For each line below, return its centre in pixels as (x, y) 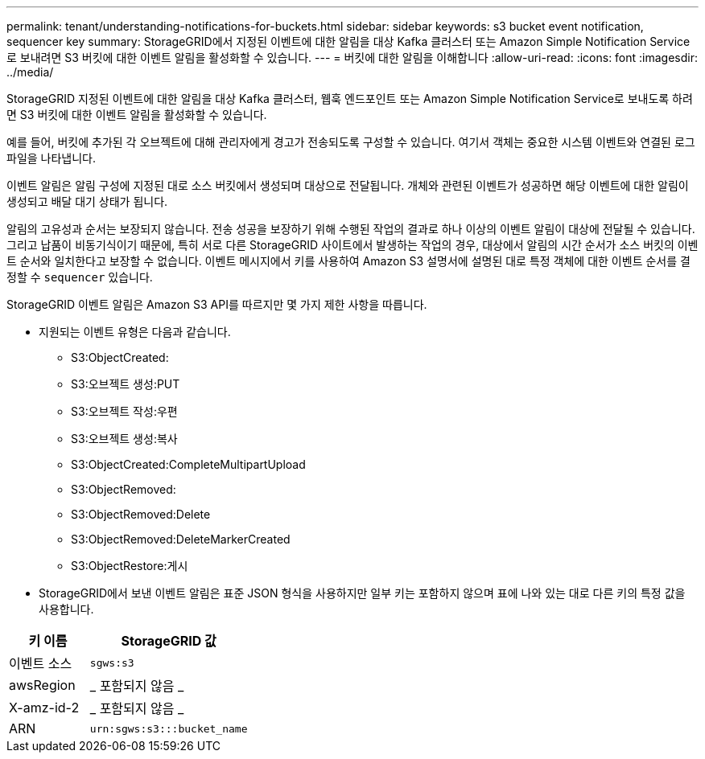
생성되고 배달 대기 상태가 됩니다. (87, 201)
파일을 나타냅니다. (52, 158)
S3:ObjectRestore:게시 (130, 566)
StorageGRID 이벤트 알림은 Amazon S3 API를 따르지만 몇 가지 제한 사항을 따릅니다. (217, 304)
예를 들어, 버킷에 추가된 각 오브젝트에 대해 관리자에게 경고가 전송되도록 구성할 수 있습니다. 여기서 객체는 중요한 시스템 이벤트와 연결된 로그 (351, 142)
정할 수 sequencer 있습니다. (80, 277)
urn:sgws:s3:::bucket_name (169, 728)
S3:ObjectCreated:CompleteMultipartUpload (188, 464)
